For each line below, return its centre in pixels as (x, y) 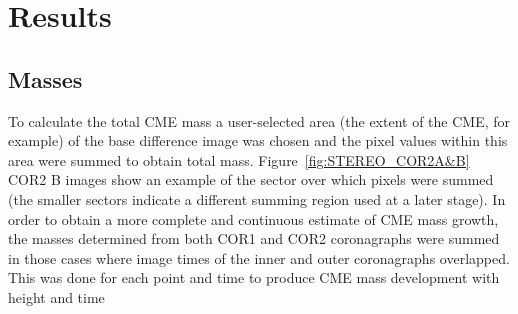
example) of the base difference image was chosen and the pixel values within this (258, 140)
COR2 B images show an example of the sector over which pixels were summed (251, 179)
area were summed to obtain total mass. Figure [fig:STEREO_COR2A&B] (239, 159)
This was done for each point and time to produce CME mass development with (254, 277)
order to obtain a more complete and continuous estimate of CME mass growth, (253, 218)
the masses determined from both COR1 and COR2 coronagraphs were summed (254, 238)
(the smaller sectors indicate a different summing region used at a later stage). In (257, 198)
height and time (56, 296)
